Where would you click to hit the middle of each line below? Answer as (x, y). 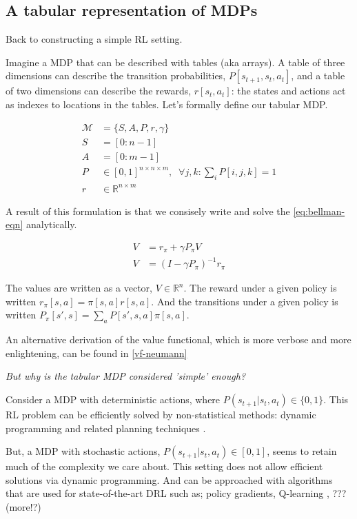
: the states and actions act (288, 91)
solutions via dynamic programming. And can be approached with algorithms (169, 479)
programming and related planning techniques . (106, 428)
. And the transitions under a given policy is (245, 301)
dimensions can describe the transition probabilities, (116, 75)
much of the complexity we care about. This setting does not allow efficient (164, 466)
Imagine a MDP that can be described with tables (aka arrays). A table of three (175, 62)
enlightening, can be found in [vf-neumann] (96, 353)
